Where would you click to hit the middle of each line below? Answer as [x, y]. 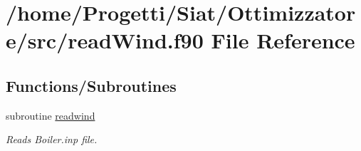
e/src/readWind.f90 [105, 40]
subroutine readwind [51, 115]
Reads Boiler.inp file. [52, 139]
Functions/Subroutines [91, 85]
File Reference [283, 40]
